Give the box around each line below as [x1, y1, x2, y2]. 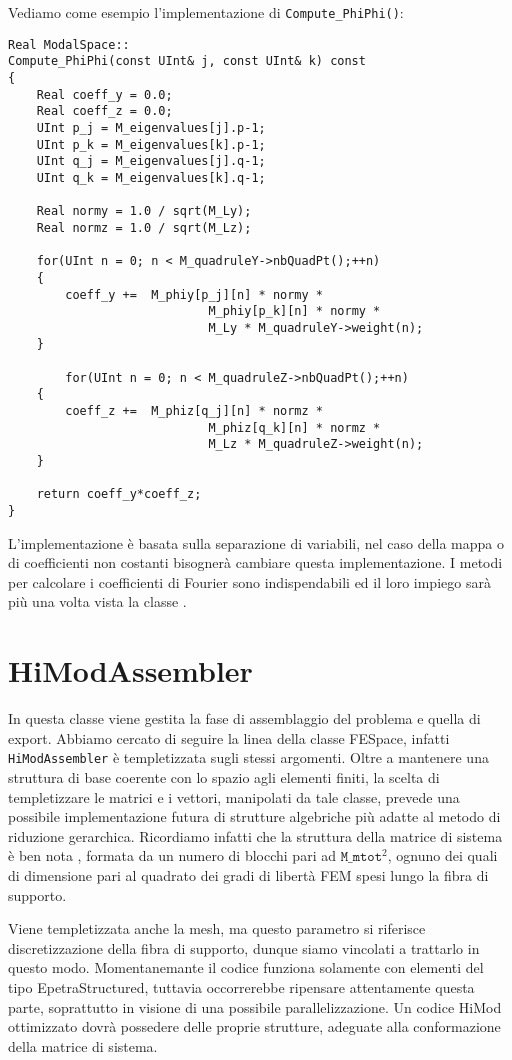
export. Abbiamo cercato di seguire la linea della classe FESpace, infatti [8, 727, 450, 748]
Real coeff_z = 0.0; [36, 104, 173, 119]
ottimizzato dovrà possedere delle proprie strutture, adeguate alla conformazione [8, 1016, 501, 1037]
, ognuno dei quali [387, 845, 498, 866]
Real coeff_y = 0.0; [36, 87, 173, 102]
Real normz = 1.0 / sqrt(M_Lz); [36, 220, 252, 235]
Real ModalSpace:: [8, 37, 130, 52]
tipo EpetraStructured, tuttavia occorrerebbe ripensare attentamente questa [8, 976, 475, 997]
